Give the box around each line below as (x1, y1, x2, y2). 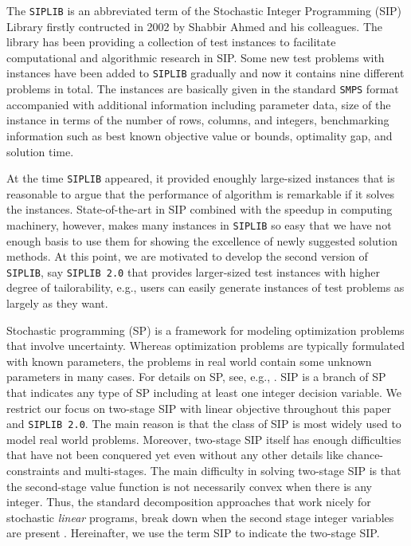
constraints (6, 462, 60, 479)
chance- (346, 446, 384, 463)
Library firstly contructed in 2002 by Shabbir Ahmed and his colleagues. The (6, 18, 382, 34)
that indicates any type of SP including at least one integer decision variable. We (6, 384, 401, 401)
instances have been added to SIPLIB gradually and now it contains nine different (6, 65, 405, 81)
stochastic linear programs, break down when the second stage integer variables (6, 509, 394, 525)
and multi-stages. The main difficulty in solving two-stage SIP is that (63, 462, 401, 479)
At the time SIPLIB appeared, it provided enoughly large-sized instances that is (6, 170, 395, 187)
